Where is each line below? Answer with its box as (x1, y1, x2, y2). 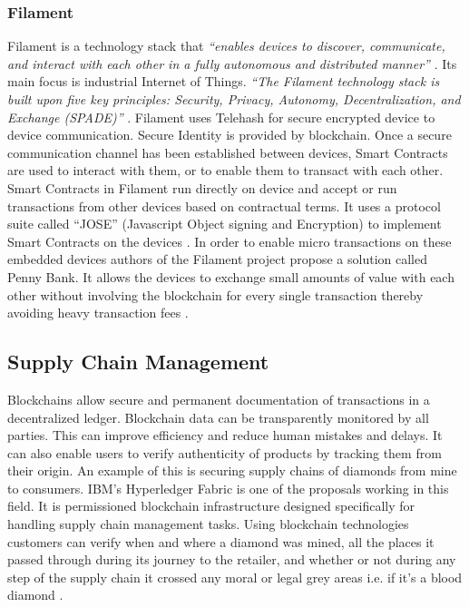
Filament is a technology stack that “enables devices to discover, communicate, (7, 36, 445, 55)
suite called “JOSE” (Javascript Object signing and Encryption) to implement (7, 214, 442, 233)
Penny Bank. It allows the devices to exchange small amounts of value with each (7, 267, 454, 286)
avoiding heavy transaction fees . (7, 303, 189, 322)
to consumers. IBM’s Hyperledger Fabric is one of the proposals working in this (7, 478, 449, 497)
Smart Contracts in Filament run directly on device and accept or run (7, 178, 397, 197)
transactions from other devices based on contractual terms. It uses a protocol (7, 196, 441, 215)
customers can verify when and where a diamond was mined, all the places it (7, 532, 435, 551)
